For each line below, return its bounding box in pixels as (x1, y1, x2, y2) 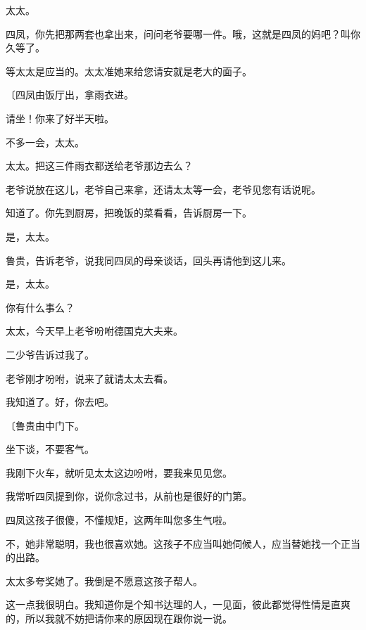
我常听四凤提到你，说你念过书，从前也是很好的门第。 (6, 489, 252, 503)
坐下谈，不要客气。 (6, 442, 94, 456)
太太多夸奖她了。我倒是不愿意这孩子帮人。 (6, 573, 203, 588)
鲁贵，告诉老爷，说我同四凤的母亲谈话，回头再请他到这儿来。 (6, 252, 291, 267)
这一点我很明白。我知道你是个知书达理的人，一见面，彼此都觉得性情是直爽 (6, 597, 351, 612)
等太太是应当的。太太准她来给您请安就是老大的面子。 (6, 63, 252, 78)
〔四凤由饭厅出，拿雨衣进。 (6, 87, 134, 102)
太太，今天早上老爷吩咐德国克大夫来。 (6, 323, 183, 338)
